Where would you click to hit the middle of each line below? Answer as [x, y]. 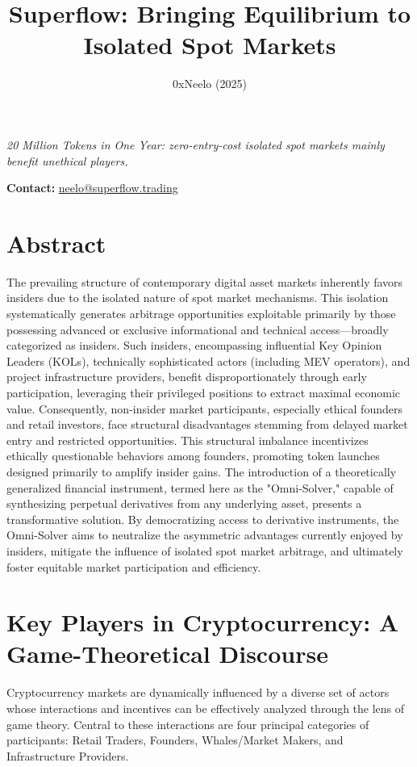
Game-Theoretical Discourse [167, 654]
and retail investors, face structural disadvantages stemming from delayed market [207, 424]
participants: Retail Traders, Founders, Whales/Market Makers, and [175, 740]
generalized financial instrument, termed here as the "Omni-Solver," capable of [200, 487]
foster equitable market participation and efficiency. [134, 566]
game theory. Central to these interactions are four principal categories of [188, 724]
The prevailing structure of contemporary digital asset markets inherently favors [205, 281]
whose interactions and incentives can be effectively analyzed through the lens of [206, 708]
